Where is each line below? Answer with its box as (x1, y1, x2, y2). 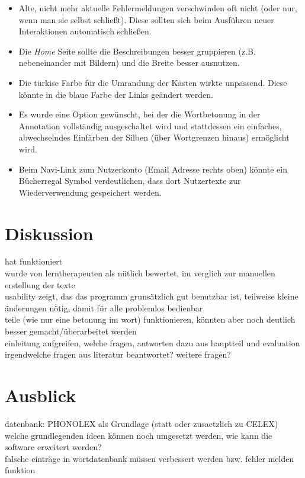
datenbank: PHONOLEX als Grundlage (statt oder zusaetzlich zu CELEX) (5, 417, 278, 429)
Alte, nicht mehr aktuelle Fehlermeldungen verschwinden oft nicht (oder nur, (18, 2, 297, 14)
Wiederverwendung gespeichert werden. (18, 186, 162, 198)
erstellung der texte (5, 278, 75, 291)
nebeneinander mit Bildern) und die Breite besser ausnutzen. (18, 56, 240, 69)
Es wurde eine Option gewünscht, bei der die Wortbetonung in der (18, 108, 261, 120)
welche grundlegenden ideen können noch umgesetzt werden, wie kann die (5, 429, 272, 441)
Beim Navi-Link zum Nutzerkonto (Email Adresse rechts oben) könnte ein (18, 162, 287, 175)
